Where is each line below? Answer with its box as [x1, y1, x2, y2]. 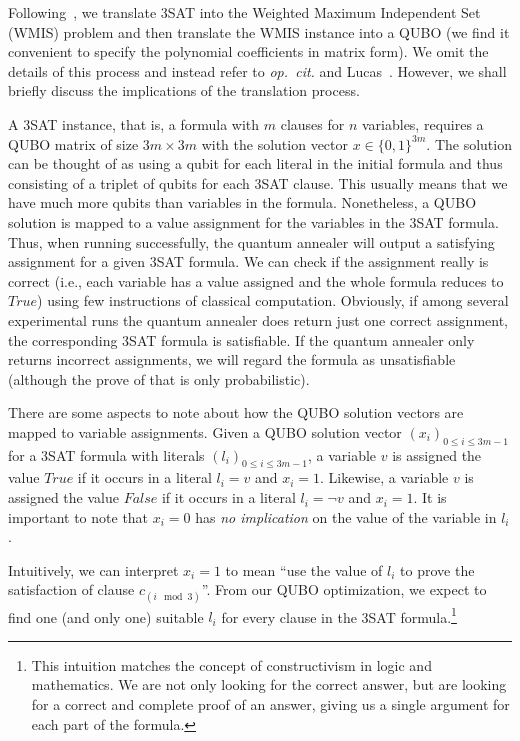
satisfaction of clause [8, 579, 135, 600]
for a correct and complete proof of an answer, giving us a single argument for [31, 694, 510, 715]
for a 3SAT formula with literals [8, 444, 205, 465]
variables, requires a [361, 113, 484, 134]
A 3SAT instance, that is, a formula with [8, 113, 260, 134]
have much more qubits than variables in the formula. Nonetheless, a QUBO [8, 192, 477, 213]
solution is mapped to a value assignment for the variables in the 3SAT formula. [8, 211, 499, 232]
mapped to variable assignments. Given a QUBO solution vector [8, 421, 402, 442]
